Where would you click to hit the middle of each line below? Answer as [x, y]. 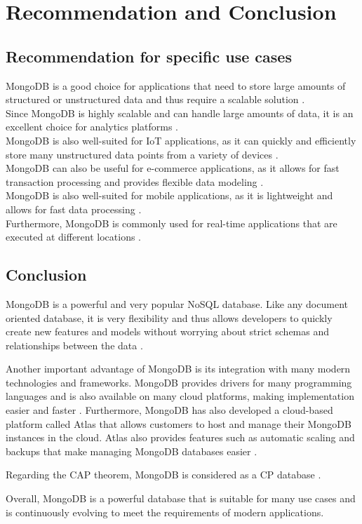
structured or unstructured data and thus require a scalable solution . [155, 99]
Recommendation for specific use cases [149, 56]
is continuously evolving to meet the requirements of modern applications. [165, 512]
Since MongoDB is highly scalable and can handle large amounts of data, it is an [180, 113]
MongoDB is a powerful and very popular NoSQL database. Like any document [177, 303]
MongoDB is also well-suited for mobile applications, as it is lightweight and [169, 195]
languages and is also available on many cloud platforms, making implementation [180, 396]
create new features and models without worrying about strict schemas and [168, 331]
